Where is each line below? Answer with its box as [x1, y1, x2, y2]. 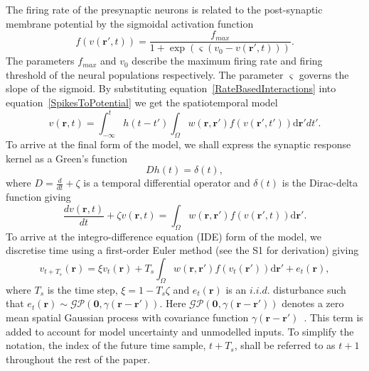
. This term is [304, 309, 363, 324]
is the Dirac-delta [282, 175, 358, 190]
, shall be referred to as [234, 338, 336, 353]
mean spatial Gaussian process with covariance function [6, 309, 249, 324]
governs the [299, 67, 349, 82]
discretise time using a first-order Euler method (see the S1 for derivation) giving [6, 243, 359, 258]
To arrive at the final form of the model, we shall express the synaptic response [6, 136, 351, 151]
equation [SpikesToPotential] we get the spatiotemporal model [6, 95, 278, 110]
